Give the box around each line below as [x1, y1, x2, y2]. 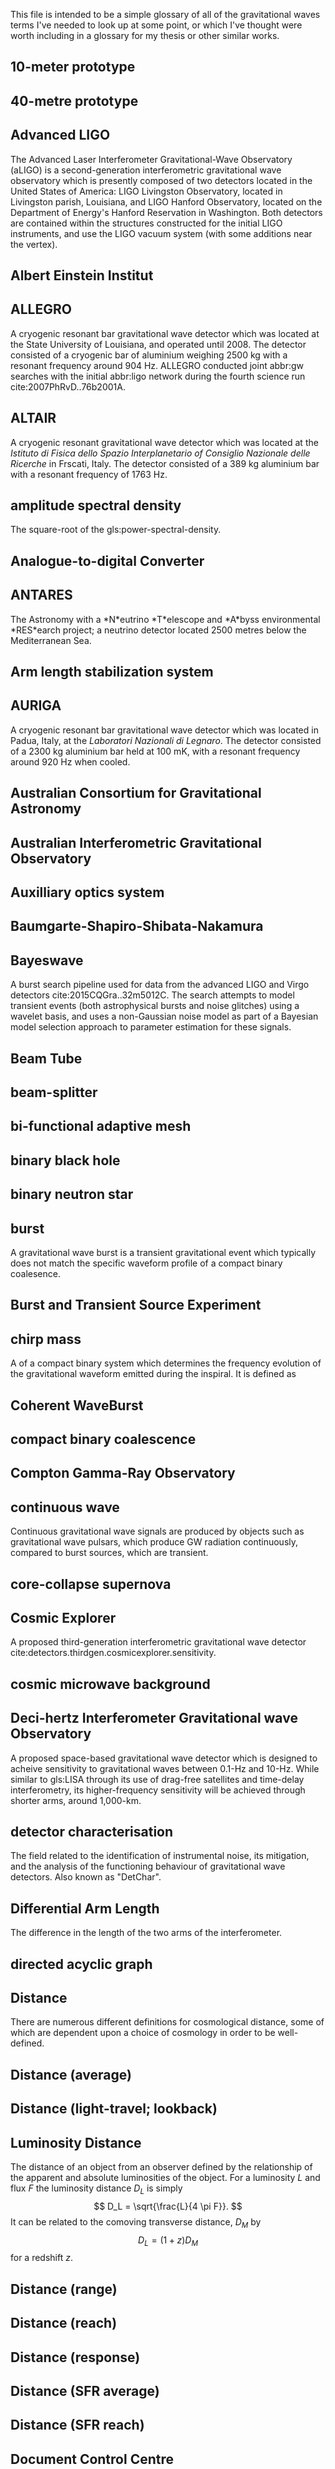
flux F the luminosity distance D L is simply [10, 2182, 183, 2196]
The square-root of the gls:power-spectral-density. [10, 524, 222, 536]
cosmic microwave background [10, 1675, 211, 1693]
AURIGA [10, 697, 62, 714]
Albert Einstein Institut [10, 267, 154, 284]
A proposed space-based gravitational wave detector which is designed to [10, 1752, 318, 1764]
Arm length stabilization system [10, 664, 214, 681]
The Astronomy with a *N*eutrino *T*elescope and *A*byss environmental [10, 613, 321, 625]
